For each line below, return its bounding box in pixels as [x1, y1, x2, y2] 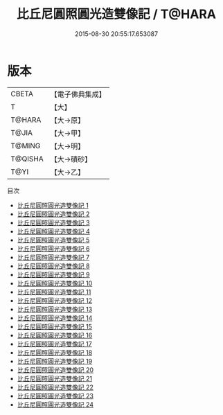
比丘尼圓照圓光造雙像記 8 [17, 261, 90, 270]
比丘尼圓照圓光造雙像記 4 [17, 227, 90, 236]
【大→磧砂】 [50, 154, 92, 164]
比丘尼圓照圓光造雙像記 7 [17, 253, 90, 261]
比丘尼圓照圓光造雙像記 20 [17, 365, 94, 374]
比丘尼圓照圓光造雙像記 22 [17, 382, 93, 391]
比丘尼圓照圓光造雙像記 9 [17, 270, 90, 279]
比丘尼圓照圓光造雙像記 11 [17, 288, 91, 296]
